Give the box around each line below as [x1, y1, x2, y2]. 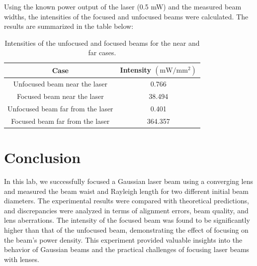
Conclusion [4, 147, 81, 168]
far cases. [88, 47, 116, 58]
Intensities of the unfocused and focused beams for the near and [4, 37, 200, 48]
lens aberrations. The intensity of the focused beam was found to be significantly [4, 215, 250, 225]
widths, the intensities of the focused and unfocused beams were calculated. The [4, 11, 249, 21]
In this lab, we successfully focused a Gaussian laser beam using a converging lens [4, 176, 254, 186]
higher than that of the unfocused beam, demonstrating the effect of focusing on [4, 224, 249, 235]
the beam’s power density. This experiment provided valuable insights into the [4, 234, 243, 245]
